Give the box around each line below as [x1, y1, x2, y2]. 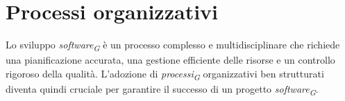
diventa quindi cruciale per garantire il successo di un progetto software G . [6, 81, 319, 98]
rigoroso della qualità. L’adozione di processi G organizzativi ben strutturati [6, 66, 324, 82]
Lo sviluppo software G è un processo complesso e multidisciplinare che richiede [6, 37, 340, 53]
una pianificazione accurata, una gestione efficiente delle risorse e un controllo [6, 53, 335, 67]
